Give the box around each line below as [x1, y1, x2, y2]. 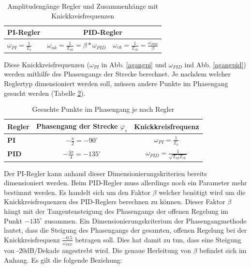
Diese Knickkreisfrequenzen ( [4, 59, 89, 69]
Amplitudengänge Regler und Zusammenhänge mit [7, 1, 159, 11]
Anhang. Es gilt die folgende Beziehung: [4, 254, 122, 265]
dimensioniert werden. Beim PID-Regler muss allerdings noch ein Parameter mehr [4, 178, 247, 188]
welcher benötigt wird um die [159, 187, 246, 197]
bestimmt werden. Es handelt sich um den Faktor [4, 187, 150, 197]
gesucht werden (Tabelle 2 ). [4, 88, 86, 98]
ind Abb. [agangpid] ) [184, 59, 246, 69]
